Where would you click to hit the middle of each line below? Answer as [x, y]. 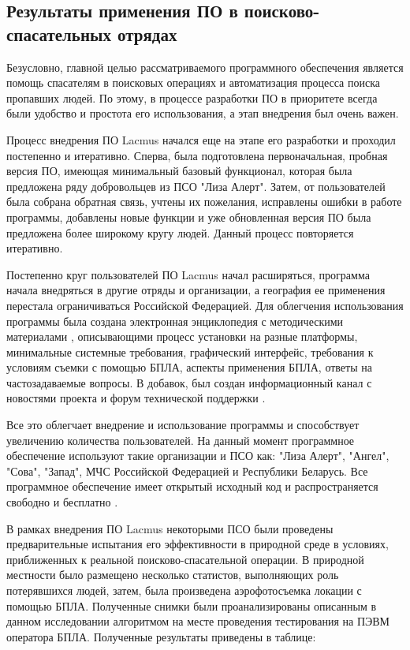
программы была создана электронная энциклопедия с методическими [175, 321]
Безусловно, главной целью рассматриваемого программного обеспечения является [205, 67]
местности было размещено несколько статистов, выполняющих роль [173, 575]
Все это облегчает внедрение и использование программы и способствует [183, 425]
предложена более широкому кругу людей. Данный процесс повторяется [180, 232]
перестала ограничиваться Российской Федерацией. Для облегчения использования [205, 305]
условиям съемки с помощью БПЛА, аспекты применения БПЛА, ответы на [189, 367]
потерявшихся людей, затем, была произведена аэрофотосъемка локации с [184, 590]
